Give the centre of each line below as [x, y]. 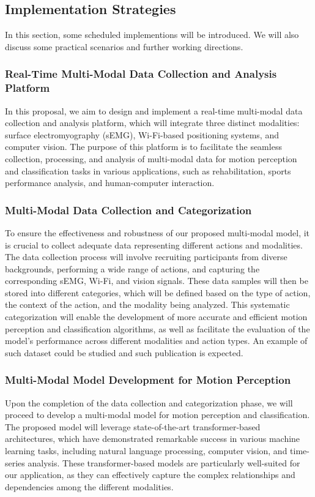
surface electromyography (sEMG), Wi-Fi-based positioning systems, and [142, 134]
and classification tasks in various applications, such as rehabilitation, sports [148, 170]
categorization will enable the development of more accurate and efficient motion [156, 317]
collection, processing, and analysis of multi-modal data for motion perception [151, 158]
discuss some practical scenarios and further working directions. [124, 46]
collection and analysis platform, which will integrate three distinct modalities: [152, 123]
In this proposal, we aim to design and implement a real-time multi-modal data [154, 110]
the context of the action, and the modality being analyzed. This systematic [147, 305]
